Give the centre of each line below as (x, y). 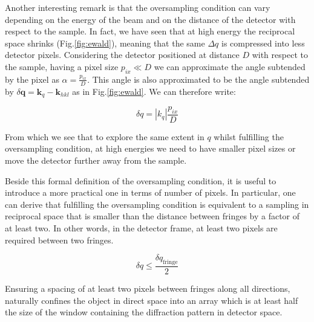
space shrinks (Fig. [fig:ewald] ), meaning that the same (105, 43)
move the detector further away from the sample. (96, 160)
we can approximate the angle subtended (230, 66)
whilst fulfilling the (249, 136)
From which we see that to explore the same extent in (105, 136)
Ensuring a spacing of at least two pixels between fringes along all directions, (148, 288)
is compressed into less (263, 43)
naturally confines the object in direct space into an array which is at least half (152, 300)
